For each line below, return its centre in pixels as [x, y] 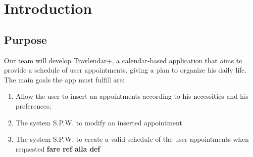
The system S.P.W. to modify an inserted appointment [99, 122]
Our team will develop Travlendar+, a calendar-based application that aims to [123, 60]
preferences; [33, 105]
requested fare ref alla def [58, 148]
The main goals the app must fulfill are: [64, 79]
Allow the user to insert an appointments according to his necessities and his [132, 96]
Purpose [25, 39]
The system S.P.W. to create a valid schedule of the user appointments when [132, 139]
